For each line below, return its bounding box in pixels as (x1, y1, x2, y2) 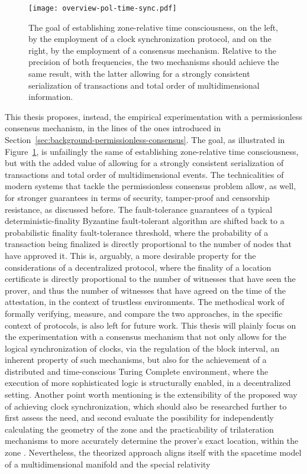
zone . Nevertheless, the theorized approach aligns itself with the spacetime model (5, 446, 302, 459)
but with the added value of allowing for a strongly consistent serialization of (5, 157, 284, 169)
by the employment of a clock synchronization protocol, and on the (28, 33, 272, 45)
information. (28, 90, 73, 103)
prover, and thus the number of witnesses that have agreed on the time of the (5, 284, 286, 296)
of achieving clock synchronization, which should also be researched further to (5, 400, 287, 412)
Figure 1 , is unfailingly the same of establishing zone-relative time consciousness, (5, 145, 299, 157)
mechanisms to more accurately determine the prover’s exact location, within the (5, 434, 299, 447)
